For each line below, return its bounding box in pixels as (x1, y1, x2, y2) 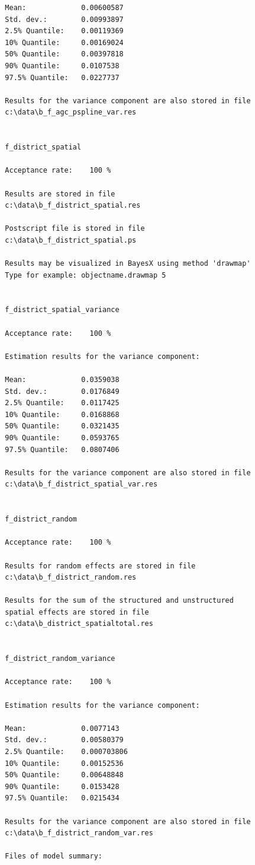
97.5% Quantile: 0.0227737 (5, 73, 120, 82)
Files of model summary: (5, 852, 102, 861)
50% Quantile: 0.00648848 (5, 771, 124, 780)
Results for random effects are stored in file (5, 561, 196, 570)
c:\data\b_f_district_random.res (5, 573, 137, 582)
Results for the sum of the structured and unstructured (5, 596, 234, 605)
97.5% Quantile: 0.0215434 (5, 794, 120, 803)
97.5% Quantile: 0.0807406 (5, 445, 120, 454)
